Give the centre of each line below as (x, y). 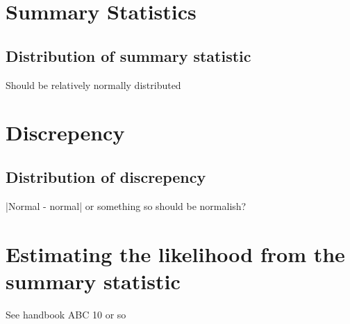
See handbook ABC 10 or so (66, 314)
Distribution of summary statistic (128, 55)
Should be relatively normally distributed (93, 84)
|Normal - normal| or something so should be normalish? (126, 205)
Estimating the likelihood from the (175, 253)
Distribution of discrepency (106, 176)
